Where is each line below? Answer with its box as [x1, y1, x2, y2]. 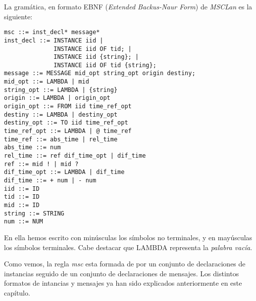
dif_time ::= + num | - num [4, 177, 97, 184]
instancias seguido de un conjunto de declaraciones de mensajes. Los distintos [4, 268, 239, 278]
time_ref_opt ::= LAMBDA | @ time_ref [4, 128, 132, 135]
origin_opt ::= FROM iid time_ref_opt [4, 103, 132, 110]
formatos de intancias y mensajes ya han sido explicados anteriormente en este [4, 278, 242, 288]
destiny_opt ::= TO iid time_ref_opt [4, 119, 128, 127]
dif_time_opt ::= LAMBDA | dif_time [4, 169, 125, 176]
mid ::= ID [4, 201, 40, 209]
